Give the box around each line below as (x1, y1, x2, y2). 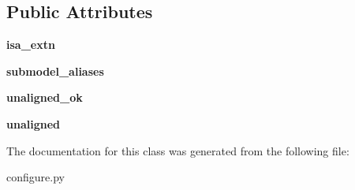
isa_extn (6, 36, 55, 53)
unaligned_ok (6, 89, 83, 106)
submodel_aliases (6, 62, 104, 79)
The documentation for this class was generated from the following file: (6, 142, 349, 158)
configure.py (6, 169, 65, 185)
